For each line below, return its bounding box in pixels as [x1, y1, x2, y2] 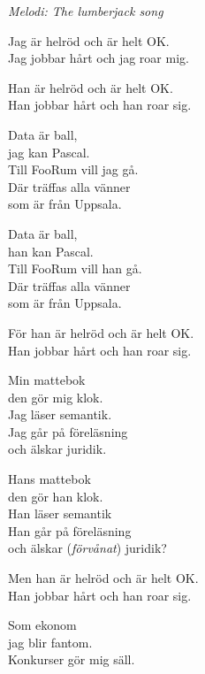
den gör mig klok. [8, 387, 103, 406]
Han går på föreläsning [8, 521, 132, 540]
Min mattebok [8, 371, 86, 389]
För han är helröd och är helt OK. [8, 323, 194, 341]
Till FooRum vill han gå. [8, 259, 142, 278]
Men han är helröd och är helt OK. [8, 569, 199, 587]
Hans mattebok [8, 470, 91, 488]
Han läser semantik [8, 504, 112, 523]
